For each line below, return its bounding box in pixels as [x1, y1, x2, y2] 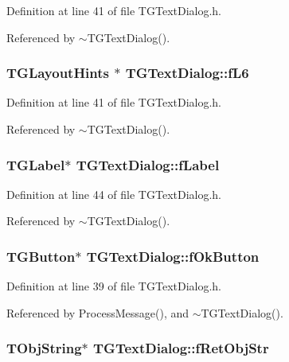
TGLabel [6, 154, 65, 174]
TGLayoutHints [6, 63, 110, 83]
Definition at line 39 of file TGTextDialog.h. [6, 278, 222, 294]
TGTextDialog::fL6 [125, 63, 249, 83]
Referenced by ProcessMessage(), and [6, 304, 189, 321]
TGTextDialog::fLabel [76, 154, 220, 174]
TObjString [6, 338, 82, 358]
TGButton [6, 246, 76, 266]
